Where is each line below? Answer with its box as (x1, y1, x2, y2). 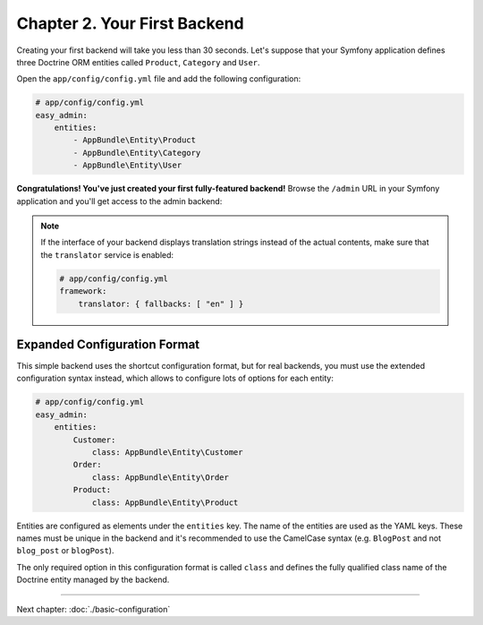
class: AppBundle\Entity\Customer (91, 448, 243, 458)
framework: (59, 287, 107, 296)
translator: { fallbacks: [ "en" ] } (78, 298, 244, 309)
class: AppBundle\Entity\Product (91, 497, 239, 508)
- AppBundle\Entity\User (72, 160, 182, 170)
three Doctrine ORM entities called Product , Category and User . (16, 56, 260, 67)
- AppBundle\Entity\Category (72, 148, 201, 158)
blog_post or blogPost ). (16, 545, 114, 556)
